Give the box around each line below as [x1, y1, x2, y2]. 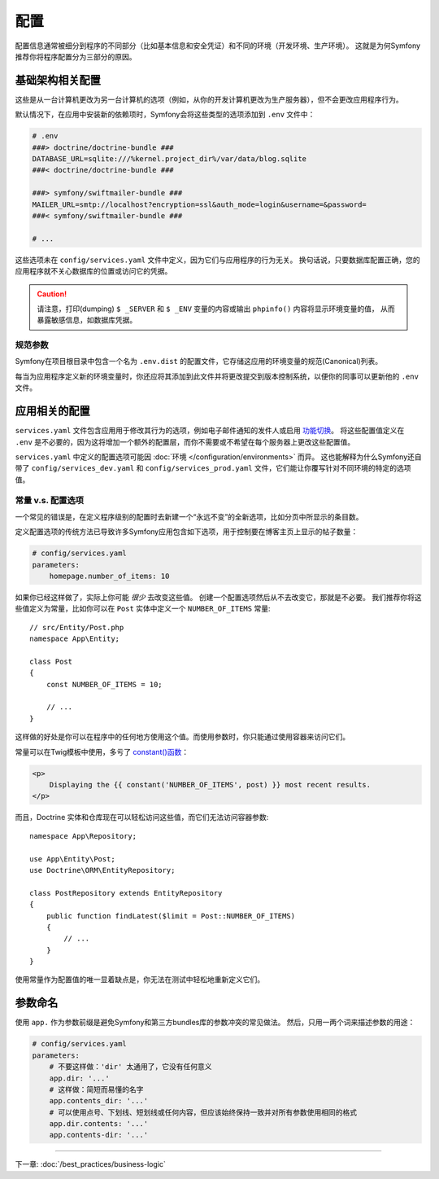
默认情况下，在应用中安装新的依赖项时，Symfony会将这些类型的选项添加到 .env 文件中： [15, 110, 315, 120]
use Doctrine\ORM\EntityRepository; [29, 866, 176, 874]
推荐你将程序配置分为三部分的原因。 [15, 51, 137, 61]
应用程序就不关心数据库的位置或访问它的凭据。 [15, 266, 172, 276]
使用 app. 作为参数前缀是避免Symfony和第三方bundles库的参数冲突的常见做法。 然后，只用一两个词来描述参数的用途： [15, 1018, 415, 1028]
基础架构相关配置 [15, 73, 101, 87]
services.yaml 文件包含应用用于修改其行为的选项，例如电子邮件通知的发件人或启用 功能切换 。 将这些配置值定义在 [15, 426, 405, 436]
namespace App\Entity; [29, 634, 120, 643]
